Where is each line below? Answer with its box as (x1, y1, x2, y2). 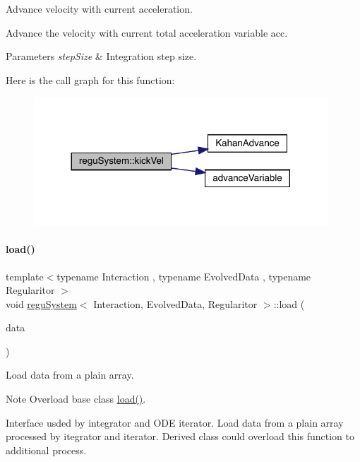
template (6, 268, 44, 283)
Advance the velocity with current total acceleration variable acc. (6, 25, 288, 40)
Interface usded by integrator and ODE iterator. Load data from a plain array (6, 415, 344, 430)
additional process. (6, 442, 87, 457)
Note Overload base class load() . (6, 391, 146, 406)
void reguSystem (6, 296, 77, 311)
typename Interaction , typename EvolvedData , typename (56, 268, 311, 283)
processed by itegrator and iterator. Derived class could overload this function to (6, 429, 354, 444)
